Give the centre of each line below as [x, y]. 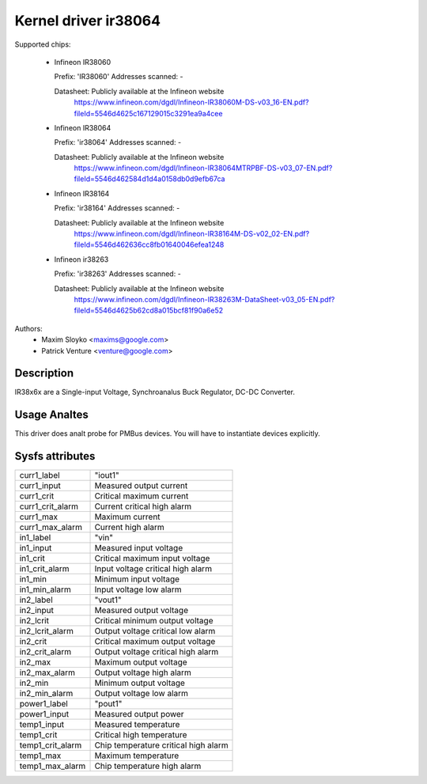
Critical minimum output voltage [154, 621]
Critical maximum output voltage [155, 642]
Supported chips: [43, 44]
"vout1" [108, 600]
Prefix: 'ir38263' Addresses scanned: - [117, 274]
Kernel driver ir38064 [88, 21]
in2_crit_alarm [45, 652]
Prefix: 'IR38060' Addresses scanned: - [119, 77]
